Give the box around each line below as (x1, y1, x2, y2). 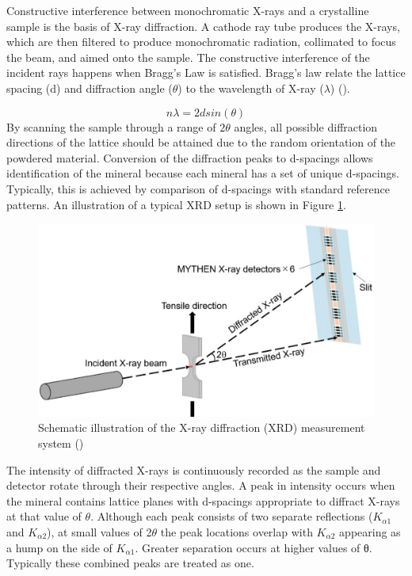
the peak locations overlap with (160, 523, 313, 540)
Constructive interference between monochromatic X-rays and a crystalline (6, 2, 369, 18)
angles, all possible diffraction (234, 118, 378, 135)
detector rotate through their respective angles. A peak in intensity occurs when (6, 477, 395, 494)
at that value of (6, 508, 82, 525)
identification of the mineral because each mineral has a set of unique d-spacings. (6, 165, 399, 181)
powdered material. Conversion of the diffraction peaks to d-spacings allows (6, 149, 373, 166)
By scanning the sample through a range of (6, 118, 216, 135)
